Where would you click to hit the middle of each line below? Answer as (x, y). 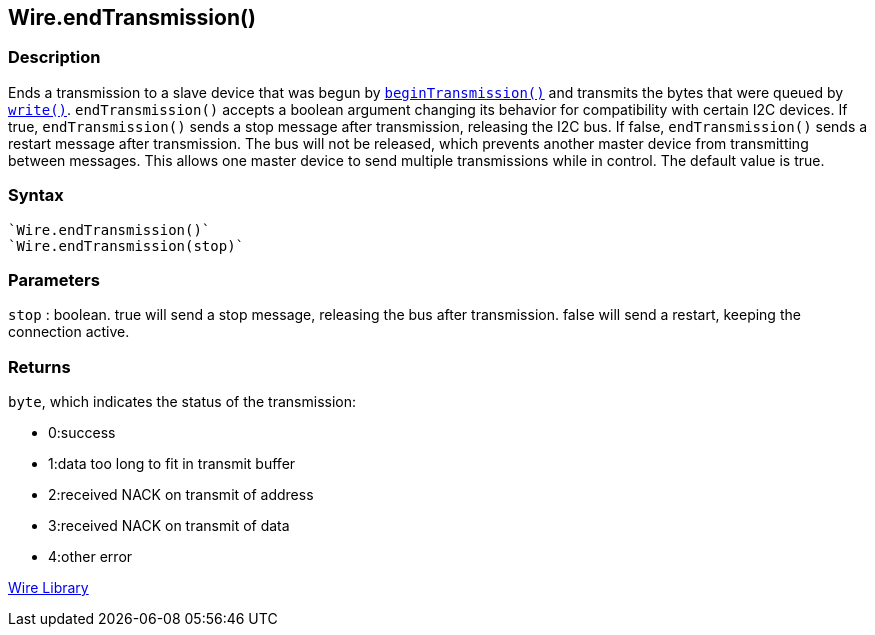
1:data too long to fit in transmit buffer (172, 464)
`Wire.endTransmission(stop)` (126, 245)
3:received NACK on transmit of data (169, 526)
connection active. (69, 332)
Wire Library (48, 588)
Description (54, 57)
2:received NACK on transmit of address (181, 495)
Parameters (54, 279)
